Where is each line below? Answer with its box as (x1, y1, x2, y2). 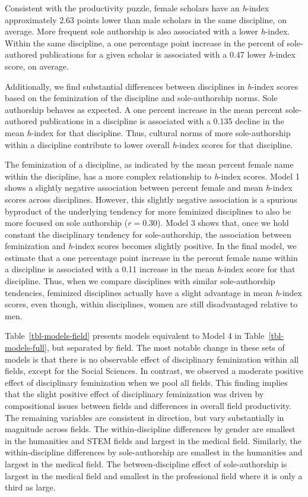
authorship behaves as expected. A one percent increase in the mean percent (5, 103, 283, 115)
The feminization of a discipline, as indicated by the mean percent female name (5, 158, 294, 171)
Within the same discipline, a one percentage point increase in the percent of (5, 36, 284, 49)
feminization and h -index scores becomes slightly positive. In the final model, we (5, 240, 297, 252)
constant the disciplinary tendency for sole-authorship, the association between (5, 228, 291, 240)
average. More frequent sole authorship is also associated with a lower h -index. (5, 25, 290, 37)
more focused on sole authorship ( (5, 216, 128, 229)
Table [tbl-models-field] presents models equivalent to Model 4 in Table (5, 329, 265, 342)
